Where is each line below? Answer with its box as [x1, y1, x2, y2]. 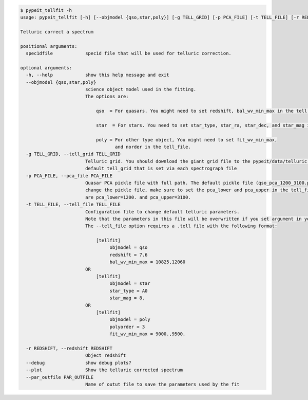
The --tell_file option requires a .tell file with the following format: [85, 223, 278, 229]
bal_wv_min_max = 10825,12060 [109, 259, 186, 265]
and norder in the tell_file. [114, 144, 191, 150]
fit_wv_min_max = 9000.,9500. [109, 331, 186, 337]
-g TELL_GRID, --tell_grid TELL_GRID [26, 151, 121, 157]
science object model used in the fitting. [85, 86, 197, 92]
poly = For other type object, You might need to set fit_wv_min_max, [95, 137, 278, 142]
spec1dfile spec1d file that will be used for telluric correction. [26, 50, 232, 56]
